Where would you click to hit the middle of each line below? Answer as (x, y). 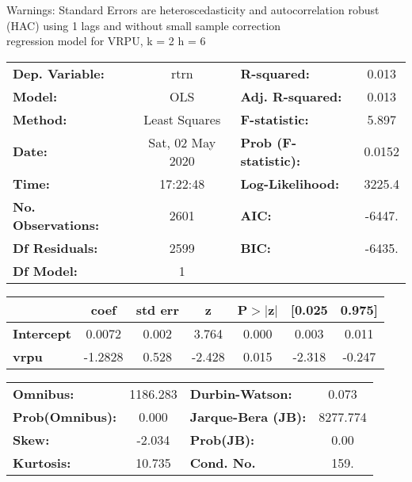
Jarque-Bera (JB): (248, 416)
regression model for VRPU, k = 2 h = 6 (106, 41)
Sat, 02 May (182, 142)
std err (157, 309)
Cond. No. (223, 462)
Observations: (56, 224)
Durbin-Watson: (241, 393)
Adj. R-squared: (291, 96)
